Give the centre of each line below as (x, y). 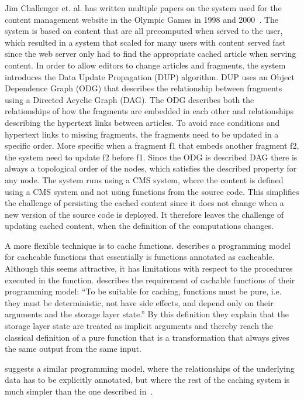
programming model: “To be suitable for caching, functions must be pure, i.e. (143, 291)
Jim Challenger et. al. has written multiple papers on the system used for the (143, 8)
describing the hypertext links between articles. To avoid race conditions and (142, 122)
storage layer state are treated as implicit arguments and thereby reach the (139, 326)
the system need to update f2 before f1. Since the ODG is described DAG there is (151, 157)
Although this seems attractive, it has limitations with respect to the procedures (149, 268)
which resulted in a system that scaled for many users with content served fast (145, 42)
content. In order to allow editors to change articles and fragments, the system (145, 65)
